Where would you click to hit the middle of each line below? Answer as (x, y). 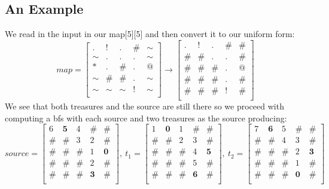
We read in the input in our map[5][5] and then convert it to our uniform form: (150, 34)
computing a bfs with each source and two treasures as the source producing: (146, 118)
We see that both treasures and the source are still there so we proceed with (144, 106)
